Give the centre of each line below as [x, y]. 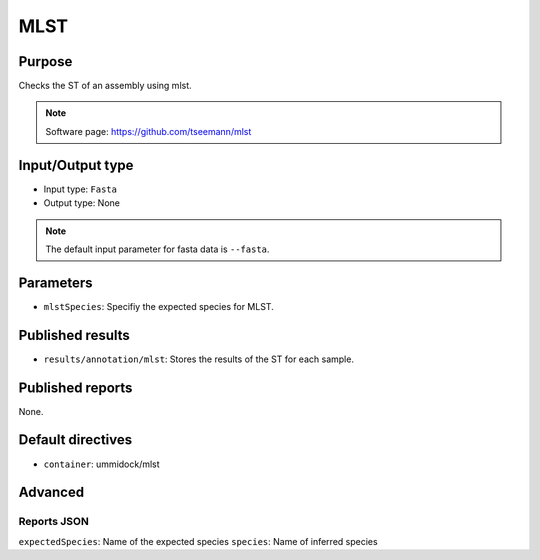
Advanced [51, 492]
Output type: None [81, 203]
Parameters [55, 282]
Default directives [75, 440]
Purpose [45, 61]
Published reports [75, 387]
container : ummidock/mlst [101, 464]
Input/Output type [76, 165]
